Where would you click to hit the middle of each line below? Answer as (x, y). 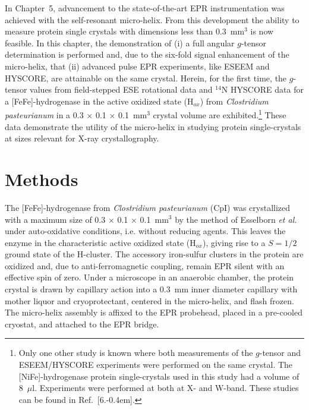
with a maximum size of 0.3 (55, 219)
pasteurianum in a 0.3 (44, 115)
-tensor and (280, 353)
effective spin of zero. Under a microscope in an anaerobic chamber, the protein (149, 277)
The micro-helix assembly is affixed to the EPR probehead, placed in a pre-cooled (154, 312)
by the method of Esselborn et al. (236, 219)
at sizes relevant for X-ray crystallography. (82, 138)
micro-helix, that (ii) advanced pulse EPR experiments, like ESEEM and (137, 66)
